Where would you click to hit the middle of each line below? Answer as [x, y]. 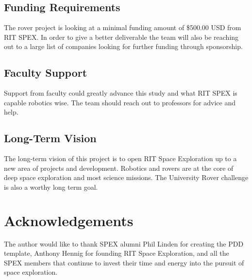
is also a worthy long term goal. [51, 187]
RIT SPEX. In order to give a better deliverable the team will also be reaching [121, 37]
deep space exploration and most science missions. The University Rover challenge [126, 177]
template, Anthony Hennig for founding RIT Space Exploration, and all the [117, 253]
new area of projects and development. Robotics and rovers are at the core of [119, 168]
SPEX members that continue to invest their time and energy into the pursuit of [124, 262]
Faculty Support [46, 73]
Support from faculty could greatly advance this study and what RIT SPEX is [121, 93]
